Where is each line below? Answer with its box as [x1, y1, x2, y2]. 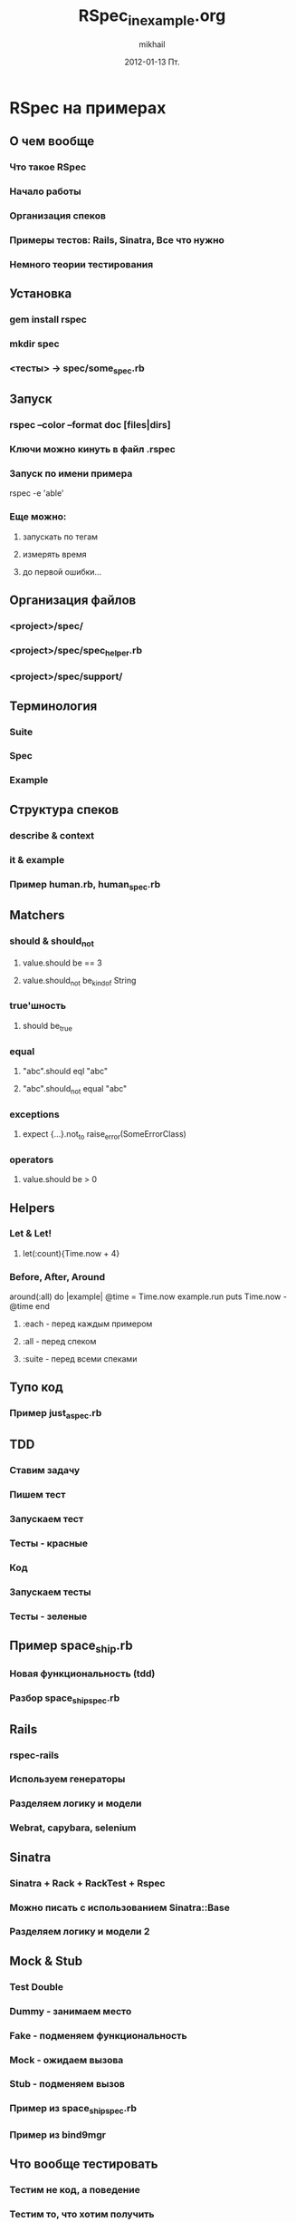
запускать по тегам [22, 531, 98, 542]
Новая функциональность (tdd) [9, 1667, 156, 1680]
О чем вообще [9, 133, 95, 149]
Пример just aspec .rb [9, 1407, 102, 1421]
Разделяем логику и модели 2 [9, 1926, 150, 1938]
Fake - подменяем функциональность [9, 2029, 187, 2042]
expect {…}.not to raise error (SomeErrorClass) [22, 1129, 187, 1141]
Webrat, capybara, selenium [9, 1821, 137, 1834]
